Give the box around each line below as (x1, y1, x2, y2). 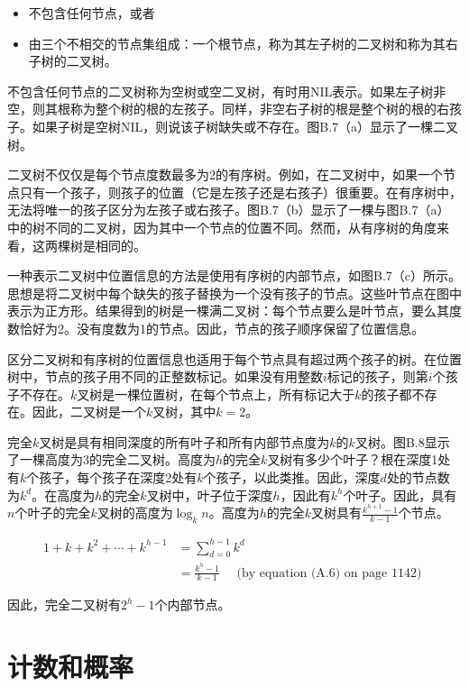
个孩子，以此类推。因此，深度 (203, 468, 381, 487)
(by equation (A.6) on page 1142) (236, 566, 422, 580)
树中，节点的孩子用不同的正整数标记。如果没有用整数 (7, 367, 323, 386)
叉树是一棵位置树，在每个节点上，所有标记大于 (77, 384, 355, 403)
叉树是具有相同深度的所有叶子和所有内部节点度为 (39, 432, 330, 451)
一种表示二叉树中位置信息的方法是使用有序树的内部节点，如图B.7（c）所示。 (7, 266, 462, 285)
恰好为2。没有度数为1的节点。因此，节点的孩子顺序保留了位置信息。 (19, 318, 424, 337)
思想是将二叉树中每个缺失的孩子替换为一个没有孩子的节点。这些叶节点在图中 (7, 283, 462, 302)
